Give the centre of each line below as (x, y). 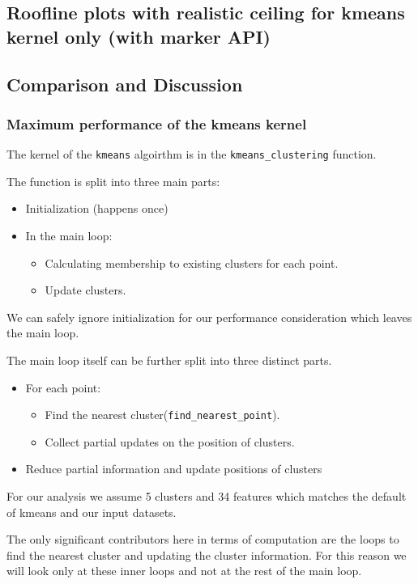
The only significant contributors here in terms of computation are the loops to (203, 539)
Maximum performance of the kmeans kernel (157, 123)
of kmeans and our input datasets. (92, 512)
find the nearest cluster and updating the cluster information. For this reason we (207, 554)
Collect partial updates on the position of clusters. (170, 441)
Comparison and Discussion (125, 84)
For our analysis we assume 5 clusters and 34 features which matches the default (207, 496)
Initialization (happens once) (97, 208)
